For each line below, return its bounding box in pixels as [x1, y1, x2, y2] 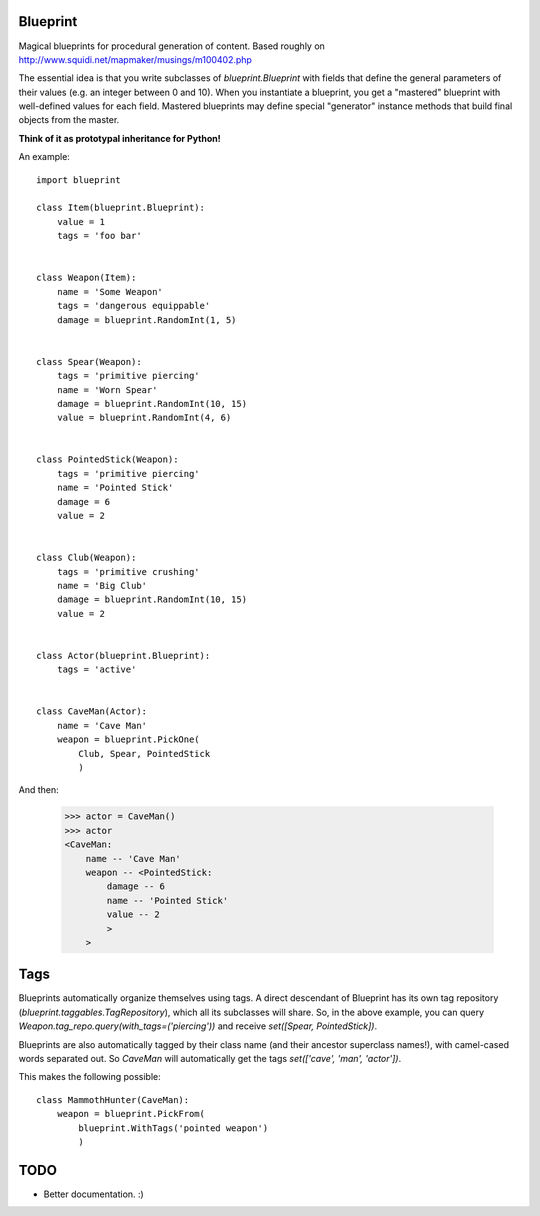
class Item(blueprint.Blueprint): [36, 202, 205, 214]
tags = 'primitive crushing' [56, 566, 200, 577]
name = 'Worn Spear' [56, 384, 158, 395]
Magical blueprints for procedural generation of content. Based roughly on [18, 40, 325, 52]
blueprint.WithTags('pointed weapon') [78, 1122, 269, 1134]
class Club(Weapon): [36, 552, 137, 564]
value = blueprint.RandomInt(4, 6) [56, 412, 232, 424]
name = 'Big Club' [56, 580, 148, 591]
